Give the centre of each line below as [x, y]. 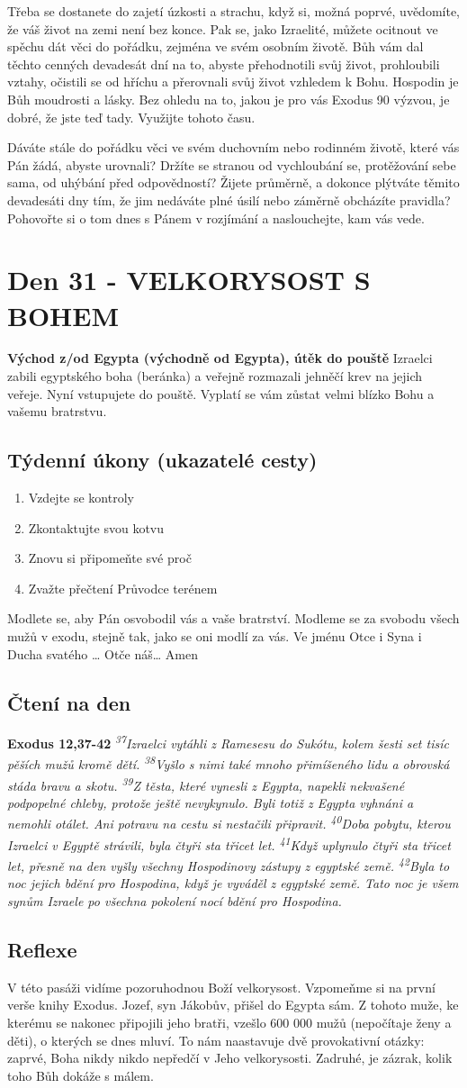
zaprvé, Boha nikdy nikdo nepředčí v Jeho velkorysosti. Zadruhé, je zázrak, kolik [230, 1058]
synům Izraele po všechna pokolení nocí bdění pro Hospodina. [175, 901]
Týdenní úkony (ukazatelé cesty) [162, 460]
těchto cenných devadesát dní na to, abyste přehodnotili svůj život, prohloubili [224, 63]
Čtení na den [69, 702]
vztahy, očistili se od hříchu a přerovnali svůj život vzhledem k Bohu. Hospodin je [233, 82]
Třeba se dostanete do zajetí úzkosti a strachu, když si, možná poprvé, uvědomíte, [234, 11]
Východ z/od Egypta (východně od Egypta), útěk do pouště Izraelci [220, 358]
